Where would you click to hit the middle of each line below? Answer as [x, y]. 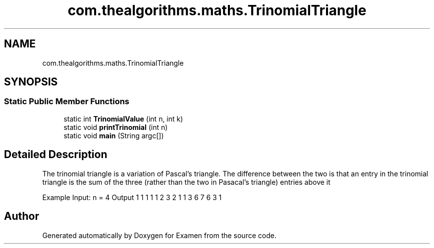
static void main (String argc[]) [114, 135]
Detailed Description [56, 155]
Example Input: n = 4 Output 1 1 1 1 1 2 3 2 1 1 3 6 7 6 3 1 [132, 197]
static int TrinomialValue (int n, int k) [123, 119]
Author [22, 216]
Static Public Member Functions [67, 102]
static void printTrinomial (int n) [116, 127]
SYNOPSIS [31, 82]
